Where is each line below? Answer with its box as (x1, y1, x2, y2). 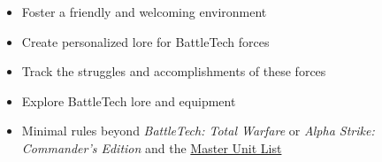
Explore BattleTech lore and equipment (21, 91, 236, 110)
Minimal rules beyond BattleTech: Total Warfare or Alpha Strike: (21, 121, 375, 140)
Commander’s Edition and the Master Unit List (21, 138, 282, 157)
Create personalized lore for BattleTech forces (21, 32, 270, 50)
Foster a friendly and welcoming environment (21, 3, 267, 20)
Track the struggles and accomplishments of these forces (21, 62, 326, 81)
